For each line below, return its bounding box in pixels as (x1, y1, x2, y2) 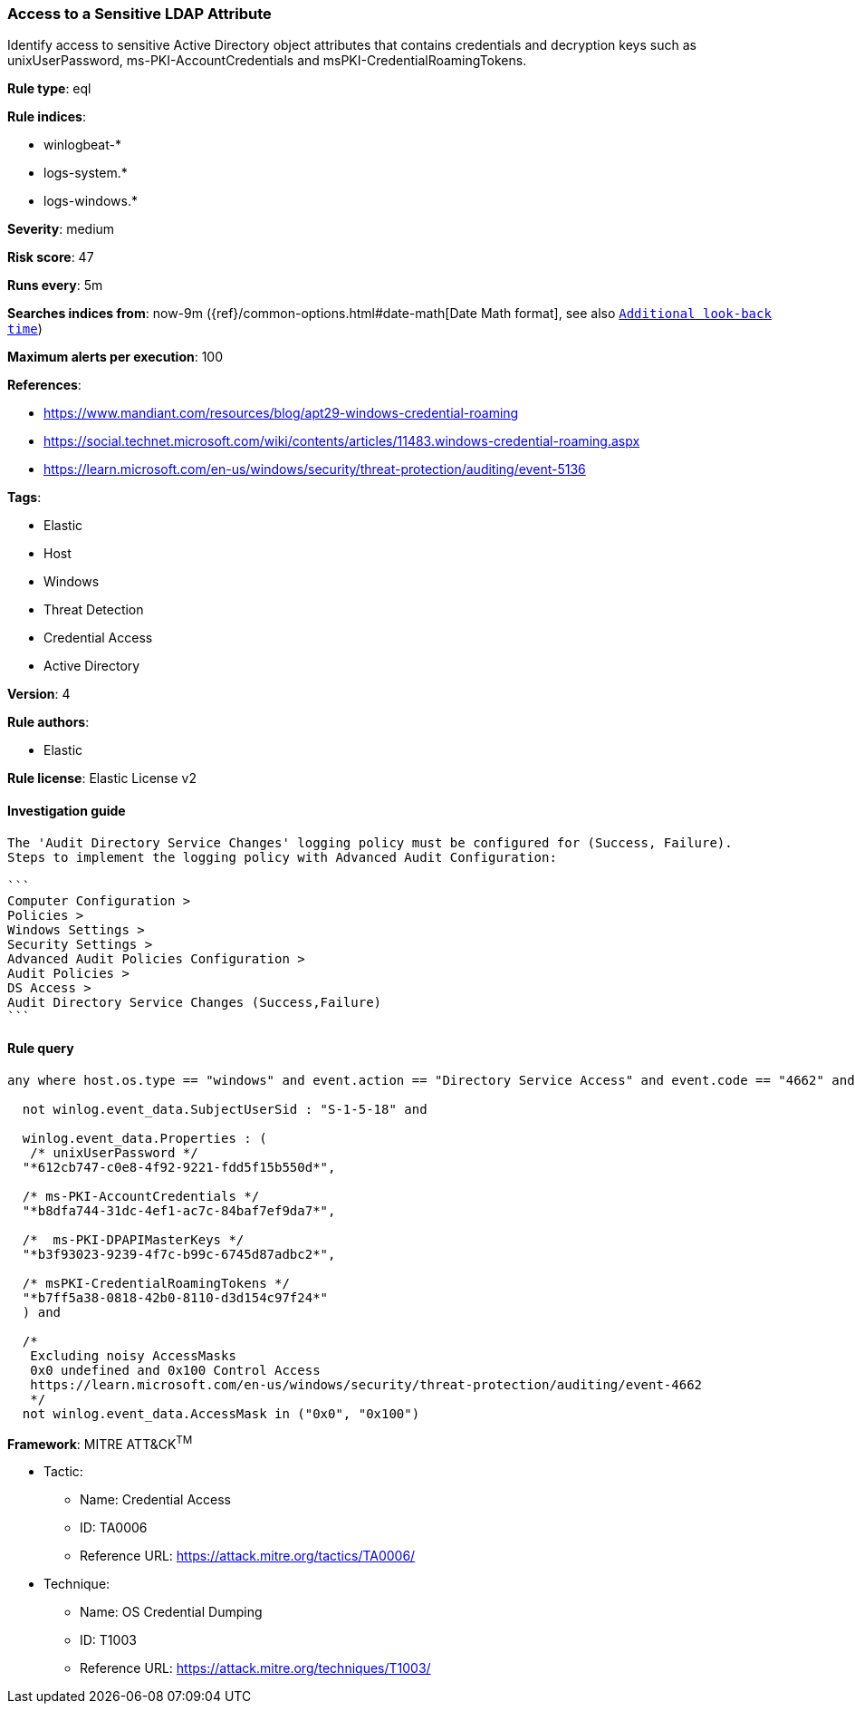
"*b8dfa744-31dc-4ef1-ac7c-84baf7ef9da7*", (22, 1203, 336, 1218)
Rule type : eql (7, 81, 91, 97)
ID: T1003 (80, 1632, 137, 1648)
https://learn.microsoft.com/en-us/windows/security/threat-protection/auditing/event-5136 (43, 461, 586, 478)
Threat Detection (43, 602, 144, 618)
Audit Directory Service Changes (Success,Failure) (7, 994, 382, 1010)
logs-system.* (43, 165, 128, 181)
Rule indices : (7, 109, 86, 125)
